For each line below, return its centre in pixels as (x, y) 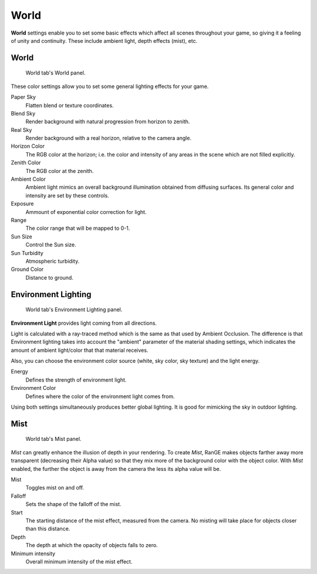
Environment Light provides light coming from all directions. (84, 323)
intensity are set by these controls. (68, 195)
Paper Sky (23, 97)
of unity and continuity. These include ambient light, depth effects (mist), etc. (104, 40)
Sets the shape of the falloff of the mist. (73, 504)
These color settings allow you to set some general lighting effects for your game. (110, 86)
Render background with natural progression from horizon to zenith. (108, 122)
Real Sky (21, 130)
